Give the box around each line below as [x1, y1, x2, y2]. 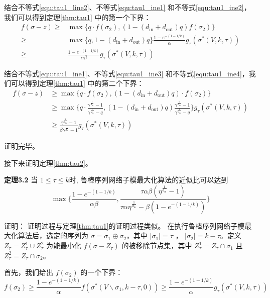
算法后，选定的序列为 [18, 230, 88, 241]
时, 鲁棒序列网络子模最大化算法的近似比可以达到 [69, 174, 228, 185]
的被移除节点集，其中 [121, 240, 192, 251]
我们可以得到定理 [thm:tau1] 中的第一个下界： [4, 12, 151, 22]
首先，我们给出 [4, 267, 53, 277]
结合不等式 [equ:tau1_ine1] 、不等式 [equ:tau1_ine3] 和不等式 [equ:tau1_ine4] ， [4, 68, 249, 78]
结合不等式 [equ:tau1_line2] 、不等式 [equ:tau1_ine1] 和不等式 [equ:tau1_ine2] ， [4, 2, 251, 12]
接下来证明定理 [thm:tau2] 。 [4, 157, 92, 168]
